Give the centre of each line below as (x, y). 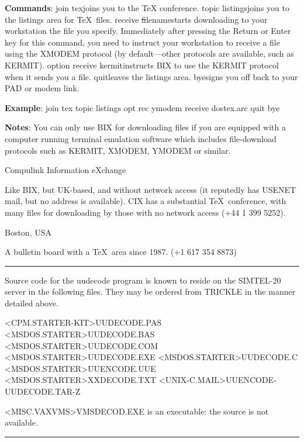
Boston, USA (28, 232)
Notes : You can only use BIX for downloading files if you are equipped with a (145, 127)
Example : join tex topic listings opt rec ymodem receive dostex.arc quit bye (142, 107)
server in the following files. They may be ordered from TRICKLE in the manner (150, 291)
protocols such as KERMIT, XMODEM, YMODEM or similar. (118, 150)
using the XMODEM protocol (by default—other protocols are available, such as (149, 53)
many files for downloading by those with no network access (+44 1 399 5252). (145, 212)
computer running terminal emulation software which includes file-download (141, 138)
